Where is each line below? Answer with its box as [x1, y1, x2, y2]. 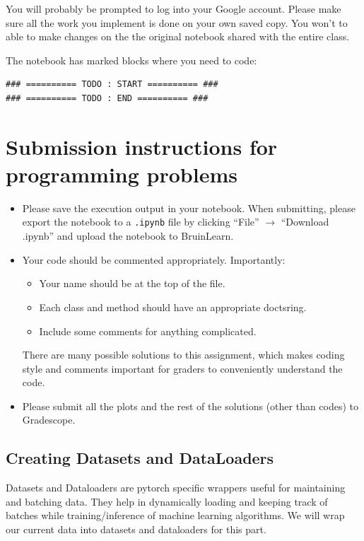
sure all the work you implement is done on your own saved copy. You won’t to [6, 15, 348, 30]
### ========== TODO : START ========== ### [6, 79, 218, 90]
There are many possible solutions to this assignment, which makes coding [22, 347, 345, 362]
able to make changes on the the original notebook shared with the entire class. [6, 29, 350, 44]
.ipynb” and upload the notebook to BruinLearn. [22, 228, 234, 243]
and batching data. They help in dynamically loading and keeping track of [6, 494, 328, 508]
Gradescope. [22, 412, 76, 427]
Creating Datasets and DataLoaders [6, 447, 274, 469]
